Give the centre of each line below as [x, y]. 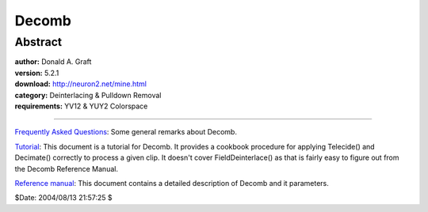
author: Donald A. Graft [53, 62]
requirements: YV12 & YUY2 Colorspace [81, 106]
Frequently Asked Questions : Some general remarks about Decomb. [126, 132]
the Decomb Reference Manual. [67, 168]
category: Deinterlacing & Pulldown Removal [88, 95]
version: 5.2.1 [37, 73]
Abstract [38, 42]
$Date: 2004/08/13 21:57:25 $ [63, 198]
